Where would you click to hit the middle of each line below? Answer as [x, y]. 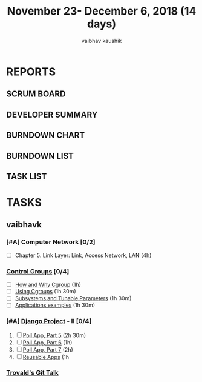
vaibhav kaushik [102, 41]
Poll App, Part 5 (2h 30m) [54, 335]
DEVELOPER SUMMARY [52, 114]
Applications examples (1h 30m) [55, 305]
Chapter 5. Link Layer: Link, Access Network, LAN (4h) [83, 255]
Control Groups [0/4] [38, 271]
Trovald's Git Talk [33, 372]
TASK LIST [27, 176]
